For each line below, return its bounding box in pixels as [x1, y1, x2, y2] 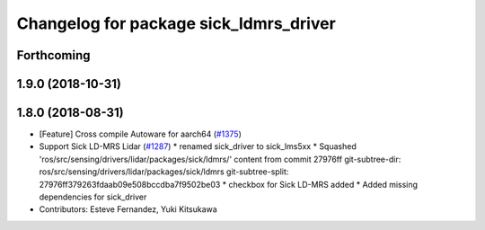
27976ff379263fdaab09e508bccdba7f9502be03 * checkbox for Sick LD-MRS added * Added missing [39, 179, 418, 190]
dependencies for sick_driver [39, 191, 147, 202]
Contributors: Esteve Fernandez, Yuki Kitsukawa [39, 204, 217, 215]
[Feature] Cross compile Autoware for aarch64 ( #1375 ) [39, 128, 242, 139]
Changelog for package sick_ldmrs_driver [16, 13, 336, 33]
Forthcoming [16, 48, 91, 63]
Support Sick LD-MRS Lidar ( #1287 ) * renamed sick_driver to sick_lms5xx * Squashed [39, 141, 357, 152]
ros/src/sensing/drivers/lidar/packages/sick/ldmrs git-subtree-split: [39, 166, 289, 177]
